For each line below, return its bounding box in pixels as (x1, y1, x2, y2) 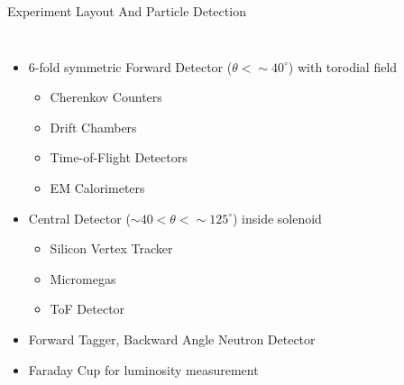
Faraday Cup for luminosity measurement (28, 360, 259, 379)
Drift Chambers (50, 117, 137, 136)
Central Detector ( (28, 208, 131, 227)
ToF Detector (50, 299, 125, 318)
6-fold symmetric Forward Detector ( (28, 57, 233, 76)
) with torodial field (288, 57, 398, 76)
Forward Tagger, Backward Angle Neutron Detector (28, 329, 316, 348)
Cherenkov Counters (50, 87, 162, 106)
